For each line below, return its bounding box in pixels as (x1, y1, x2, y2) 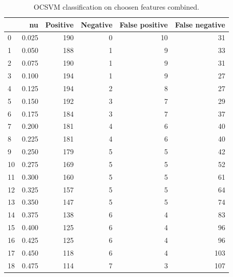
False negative (175, 19, 225, 30)
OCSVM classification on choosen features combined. (33, 2, 199, 12)
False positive (119, 19, 168, 30)
